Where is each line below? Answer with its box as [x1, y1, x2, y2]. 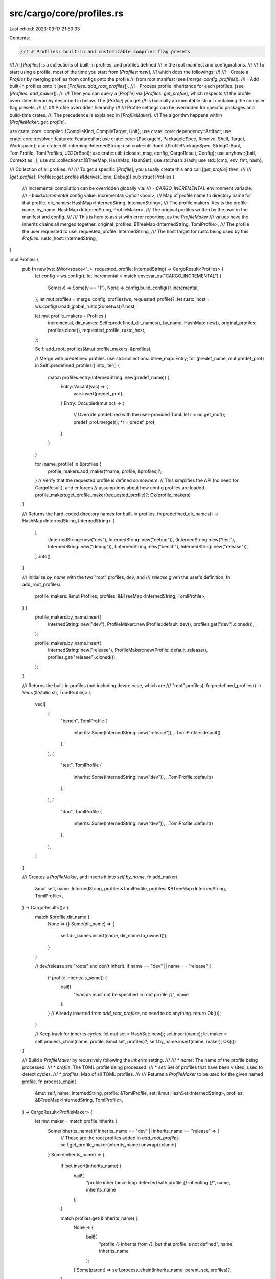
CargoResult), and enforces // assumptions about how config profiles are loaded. [35, 484, 206, 491]
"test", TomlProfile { [60, 762, 102, 768]
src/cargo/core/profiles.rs [9, 8, 124, 19]
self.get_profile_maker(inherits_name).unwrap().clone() [60, 1142, 177, 1148]
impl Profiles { [9, 256, 39, 262]
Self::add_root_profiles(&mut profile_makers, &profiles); [35, 346, 152, 352]
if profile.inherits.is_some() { [48, 975, 107, 981]
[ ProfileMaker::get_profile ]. [9, 119, 66, 125]
